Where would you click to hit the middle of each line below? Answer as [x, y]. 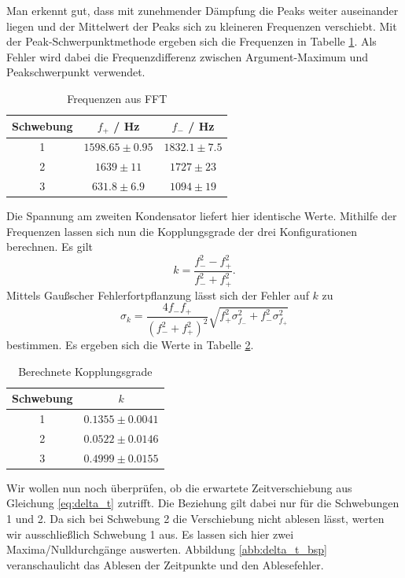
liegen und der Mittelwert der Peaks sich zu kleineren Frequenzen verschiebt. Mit [202, 26]
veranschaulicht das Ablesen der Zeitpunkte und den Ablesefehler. [165, 564]
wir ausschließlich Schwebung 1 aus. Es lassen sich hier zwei [150, 534]
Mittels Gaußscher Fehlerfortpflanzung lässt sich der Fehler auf [158, 295]
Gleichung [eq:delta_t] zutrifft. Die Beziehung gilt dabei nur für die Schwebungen [203, 503]
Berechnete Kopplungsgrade [85, 371]
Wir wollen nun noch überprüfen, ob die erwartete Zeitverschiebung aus [179, 487]
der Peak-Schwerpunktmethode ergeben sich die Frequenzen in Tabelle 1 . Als [191, 41]
